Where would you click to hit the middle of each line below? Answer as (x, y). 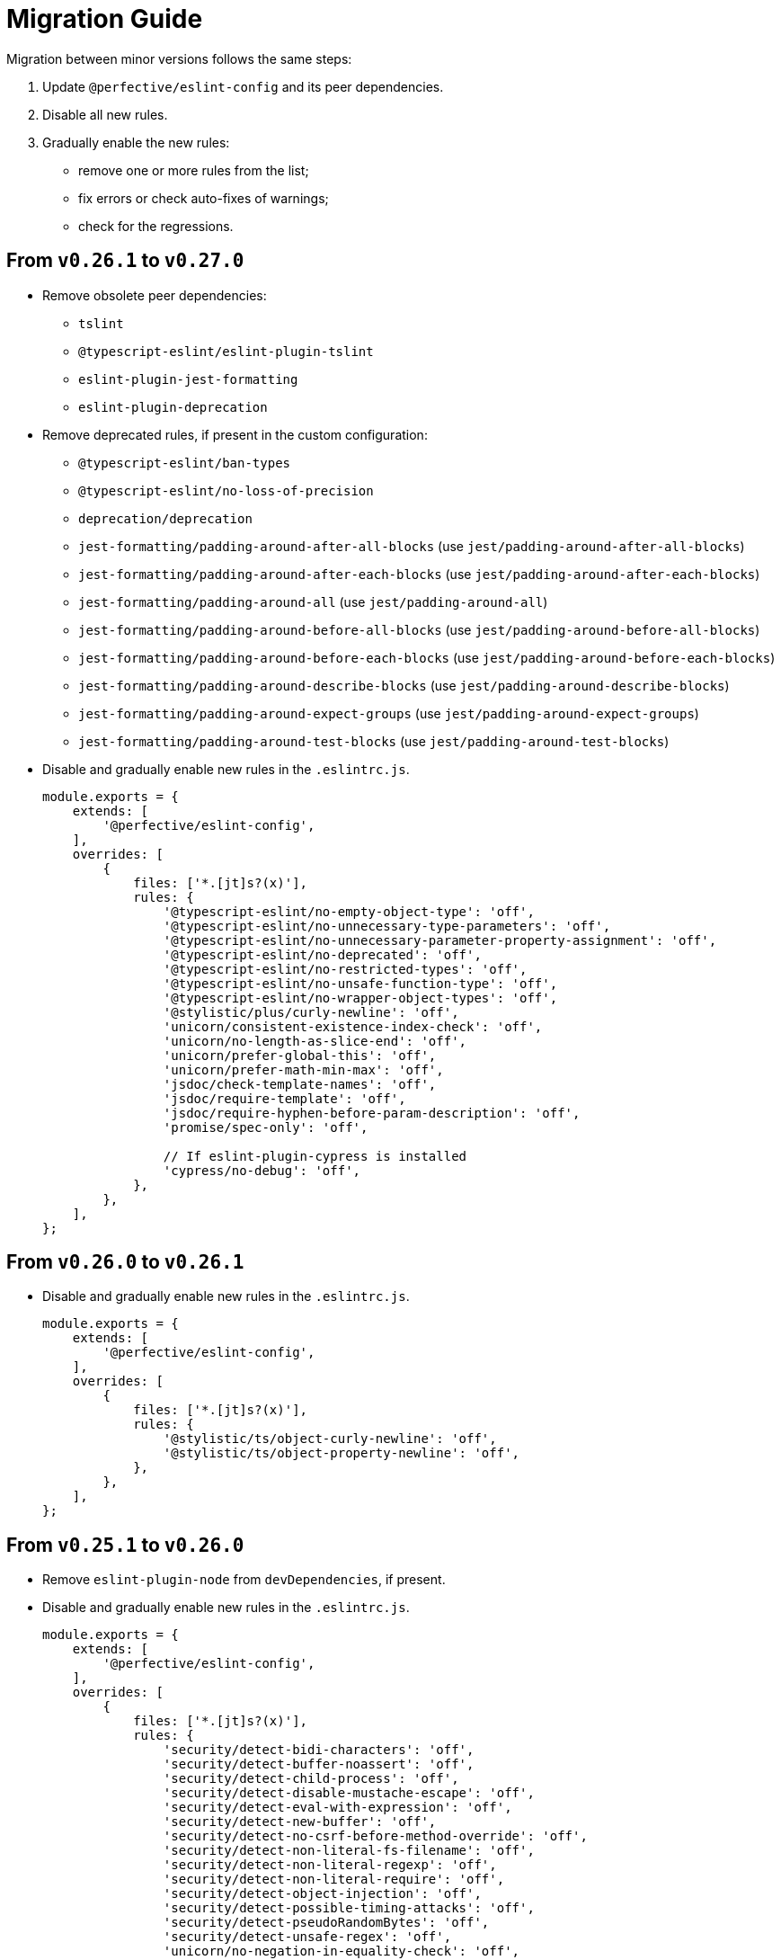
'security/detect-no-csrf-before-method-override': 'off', (375, 1836)
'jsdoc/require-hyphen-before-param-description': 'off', (372, 1113)
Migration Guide (105, 19)
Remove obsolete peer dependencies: (155, 295)
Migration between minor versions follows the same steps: (179, 58)
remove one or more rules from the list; (194, 170)
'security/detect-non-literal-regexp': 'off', (330, 1865)
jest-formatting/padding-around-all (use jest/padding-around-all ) (313, 601)
